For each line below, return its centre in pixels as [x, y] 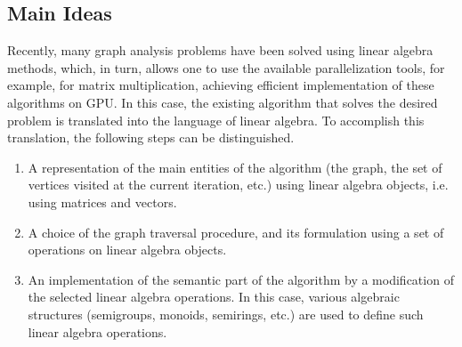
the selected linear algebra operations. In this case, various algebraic [214, 297]
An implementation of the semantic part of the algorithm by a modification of [241, 279]
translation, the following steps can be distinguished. [151, 137]
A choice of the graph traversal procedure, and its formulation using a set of [236, 232]
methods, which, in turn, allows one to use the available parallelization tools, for [226, 67]
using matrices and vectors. [102, 202]
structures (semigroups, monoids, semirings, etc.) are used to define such [226, 314]
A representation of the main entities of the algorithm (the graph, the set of [235, 167]
